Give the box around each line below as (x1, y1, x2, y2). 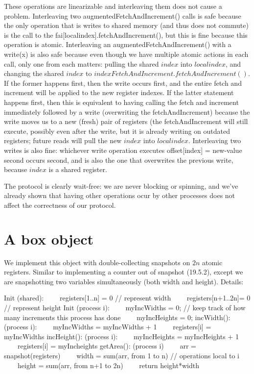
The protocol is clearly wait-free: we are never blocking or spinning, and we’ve (4, 180, 238, 191)
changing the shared (4, 68, 64, 78)
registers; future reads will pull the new (4, 135, 122, 146)
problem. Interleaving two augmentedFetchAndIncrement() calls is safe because (4, 10, 241, 21)
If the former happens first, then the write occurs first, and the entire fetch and (4, 77, 242, 88)
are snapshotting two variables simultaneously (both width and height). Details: (4, 276, 244, 286)
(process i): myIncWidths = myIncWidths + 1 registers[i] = (4, 322, 211, 332)
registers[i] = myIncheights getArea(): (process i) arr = (17, 341, 196, 351)
